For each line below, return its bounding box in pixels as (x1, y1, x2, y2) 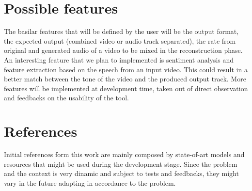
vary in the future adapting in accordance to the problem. (4, 177, 176, 188)
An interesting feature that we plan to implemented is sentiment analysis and (4, 54, 234, 64)
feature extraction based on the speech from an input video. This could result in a (4, 64, 248, 74)
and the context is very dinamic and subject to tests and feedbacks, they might (4, 168, 239, 178)
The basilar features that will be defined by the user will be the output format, (4, 26, 239, 36)
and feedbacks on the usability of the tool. (4, 93, 129, 103)
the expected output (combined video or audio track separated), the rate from (4, 35, 236, 46)
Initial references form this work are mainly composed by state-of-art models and (4, 149, 245, 159)
